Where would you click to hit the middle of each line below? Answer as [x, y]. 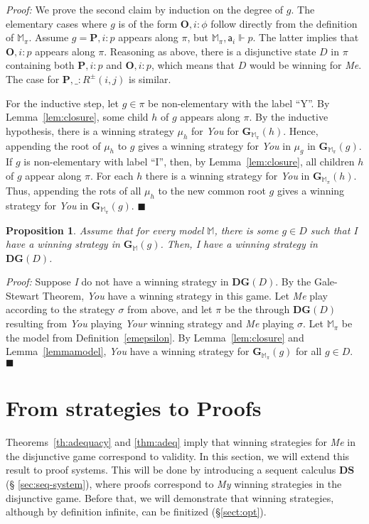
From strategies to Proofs [134, 408]
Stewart [23, 295]
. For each [112, 175]
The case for [33, 78]
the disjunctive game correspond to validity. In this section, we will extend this [178, 455]
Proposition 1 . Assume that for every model [105, 230]
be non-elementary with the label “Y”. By [239, 103]
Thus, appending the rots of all [74, 190]
